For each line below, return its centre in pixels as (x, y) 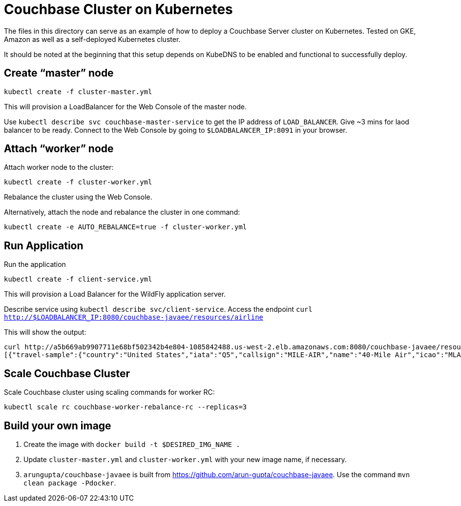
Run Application (44, 245)
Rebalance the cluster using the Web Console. (78, 197)
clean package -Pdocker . (70, 483)
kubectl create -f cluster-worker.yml (78, 182)
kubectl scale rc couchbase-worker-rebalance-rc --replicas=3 (126, 407)
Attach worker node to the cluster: (59, 167)
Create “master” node (59, 73)
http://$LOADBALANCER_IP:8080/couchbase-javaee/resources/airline (134, 317)
